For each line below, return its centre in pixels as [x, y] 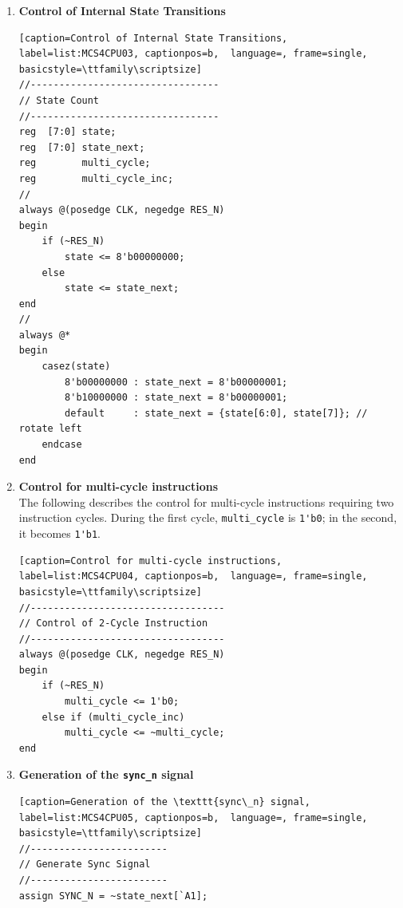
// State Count [59, 100]
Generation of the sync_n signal [106, 774]
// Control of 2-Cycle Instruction [113, 624]
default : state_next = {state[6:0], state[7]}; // [216, 413]
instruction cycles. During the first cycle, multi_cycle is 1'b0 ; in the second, [208, 517]
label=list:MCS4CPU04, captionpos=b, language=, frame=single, [193, 576]
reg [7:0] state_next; [82, 147]
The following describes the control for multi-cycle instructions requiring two [206, 501]
